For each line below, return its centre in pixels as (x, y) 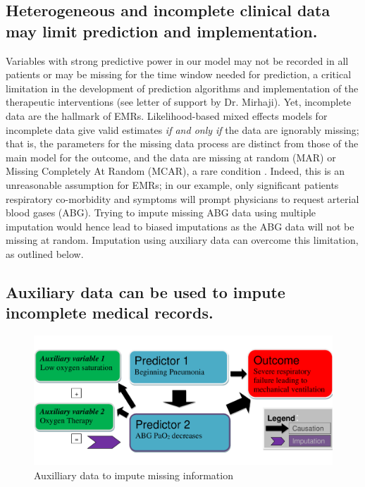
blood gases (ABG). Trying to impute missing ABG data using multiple (161, 212)
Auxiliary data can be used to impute (146, 291)
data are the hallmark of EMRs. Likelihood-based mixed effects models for (167, 115)
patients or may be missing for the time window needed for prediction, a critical (179, 74)
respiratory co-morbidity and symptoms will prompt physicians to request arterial (182, 198)
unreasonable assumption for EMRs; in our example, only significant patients (172, 184)
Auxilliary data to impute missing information (134, 475)
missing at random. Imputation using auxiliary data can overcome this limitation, (182, 240)
